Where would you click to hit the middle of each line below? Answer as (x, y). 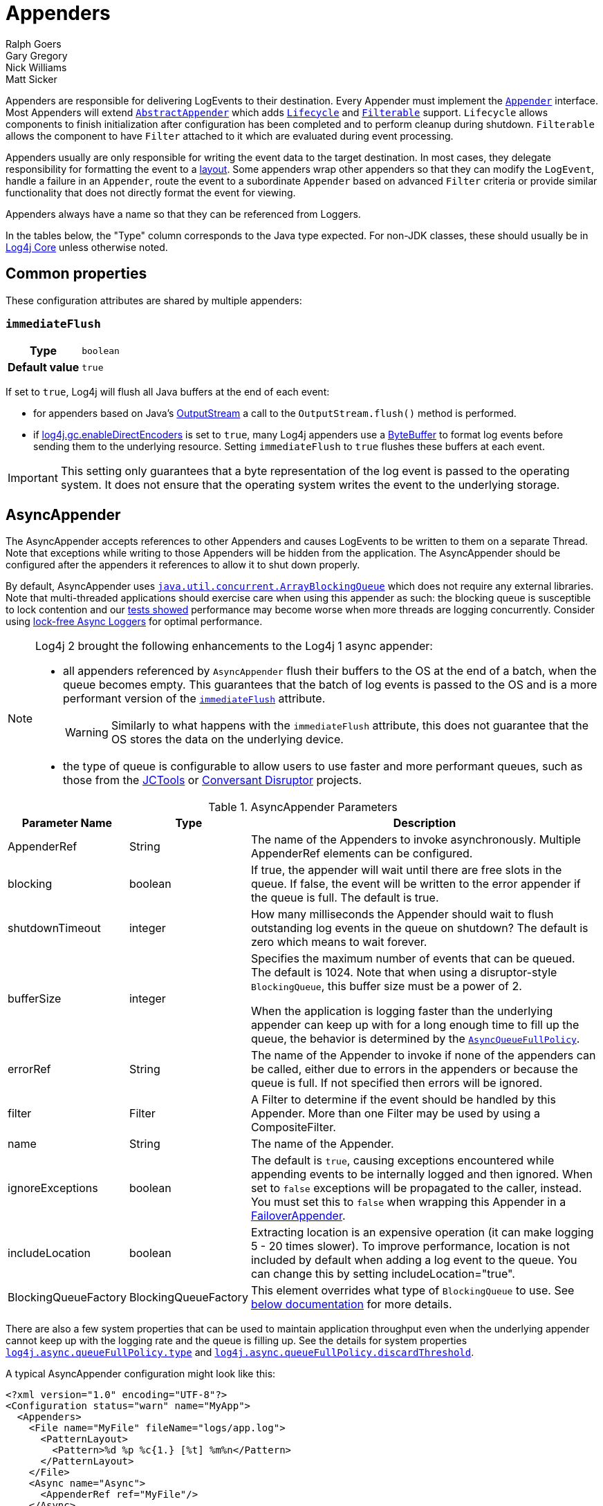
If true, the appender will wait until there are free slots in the (406, 870)
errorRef (29, 1069)
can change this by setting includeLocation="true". (383, 1274)
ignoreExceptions (53, 1188)
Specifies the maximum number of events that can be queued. (413, 959)
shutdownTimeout (54, 928)
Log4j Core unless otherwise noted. (87, 247)
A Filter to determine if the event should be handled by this (403, 1100)
